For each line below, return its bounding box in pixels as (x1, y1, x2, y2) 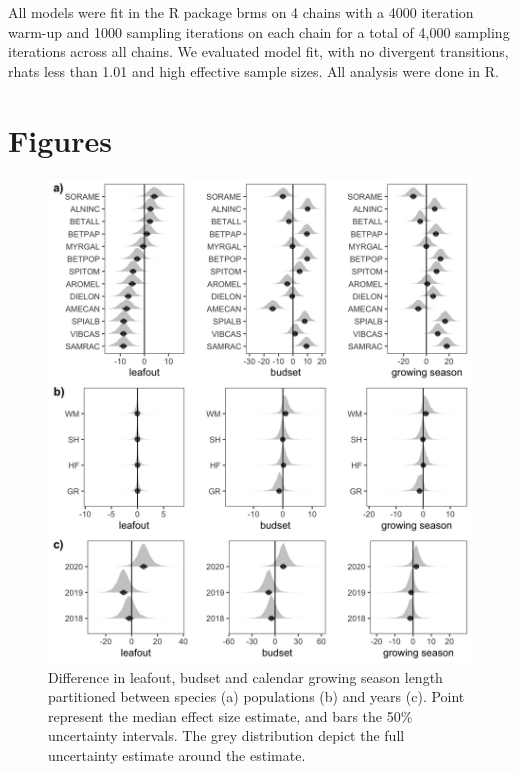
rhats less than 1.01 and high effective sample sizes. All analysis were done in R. (8, 60, 499, 81)
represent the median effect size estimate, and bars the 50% (48, 705, 413, 726)
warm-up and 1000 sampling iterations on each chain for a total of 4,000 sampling (8, 21, 510, 42)
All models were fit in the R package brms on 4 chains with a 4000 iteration (8, 2, 474, 22)
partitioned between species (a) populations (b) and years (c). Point (48, 686, 465, 707)
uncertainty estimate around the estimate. (48, 745, 306, 766)
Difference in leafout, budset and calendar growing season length (48, 666, 443, 687)
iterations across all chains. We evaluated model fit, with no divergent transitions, (8, 41, 509, 62)
